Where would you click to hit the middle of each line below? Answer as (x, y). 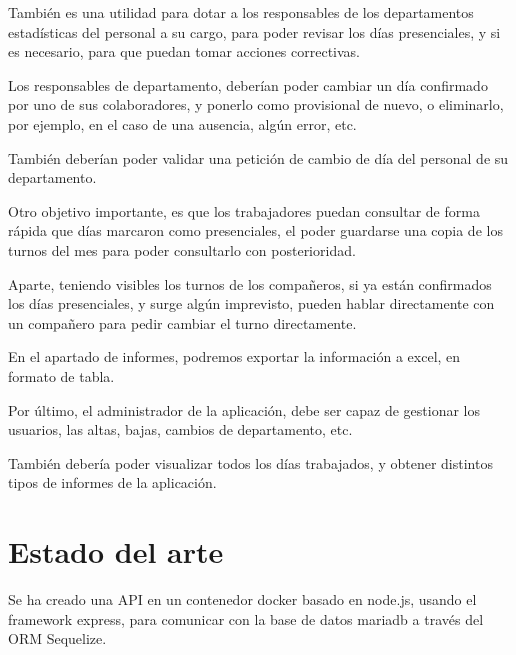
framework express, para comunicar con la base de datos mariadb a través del (246, 618)
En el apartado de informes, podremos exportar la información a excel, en (234, 356)
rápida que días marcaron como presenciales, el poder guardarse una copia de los (255, 230)
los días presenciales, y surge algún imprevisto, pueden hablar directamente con (251, 303)
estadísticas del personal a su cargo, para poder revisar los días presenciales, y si (254, 31)
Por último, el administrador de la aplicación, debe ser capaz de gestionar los (244, 409)
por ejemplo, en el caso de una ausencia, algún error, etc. (182, 123)
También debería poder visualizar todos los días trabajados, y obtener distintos (250, 462)
